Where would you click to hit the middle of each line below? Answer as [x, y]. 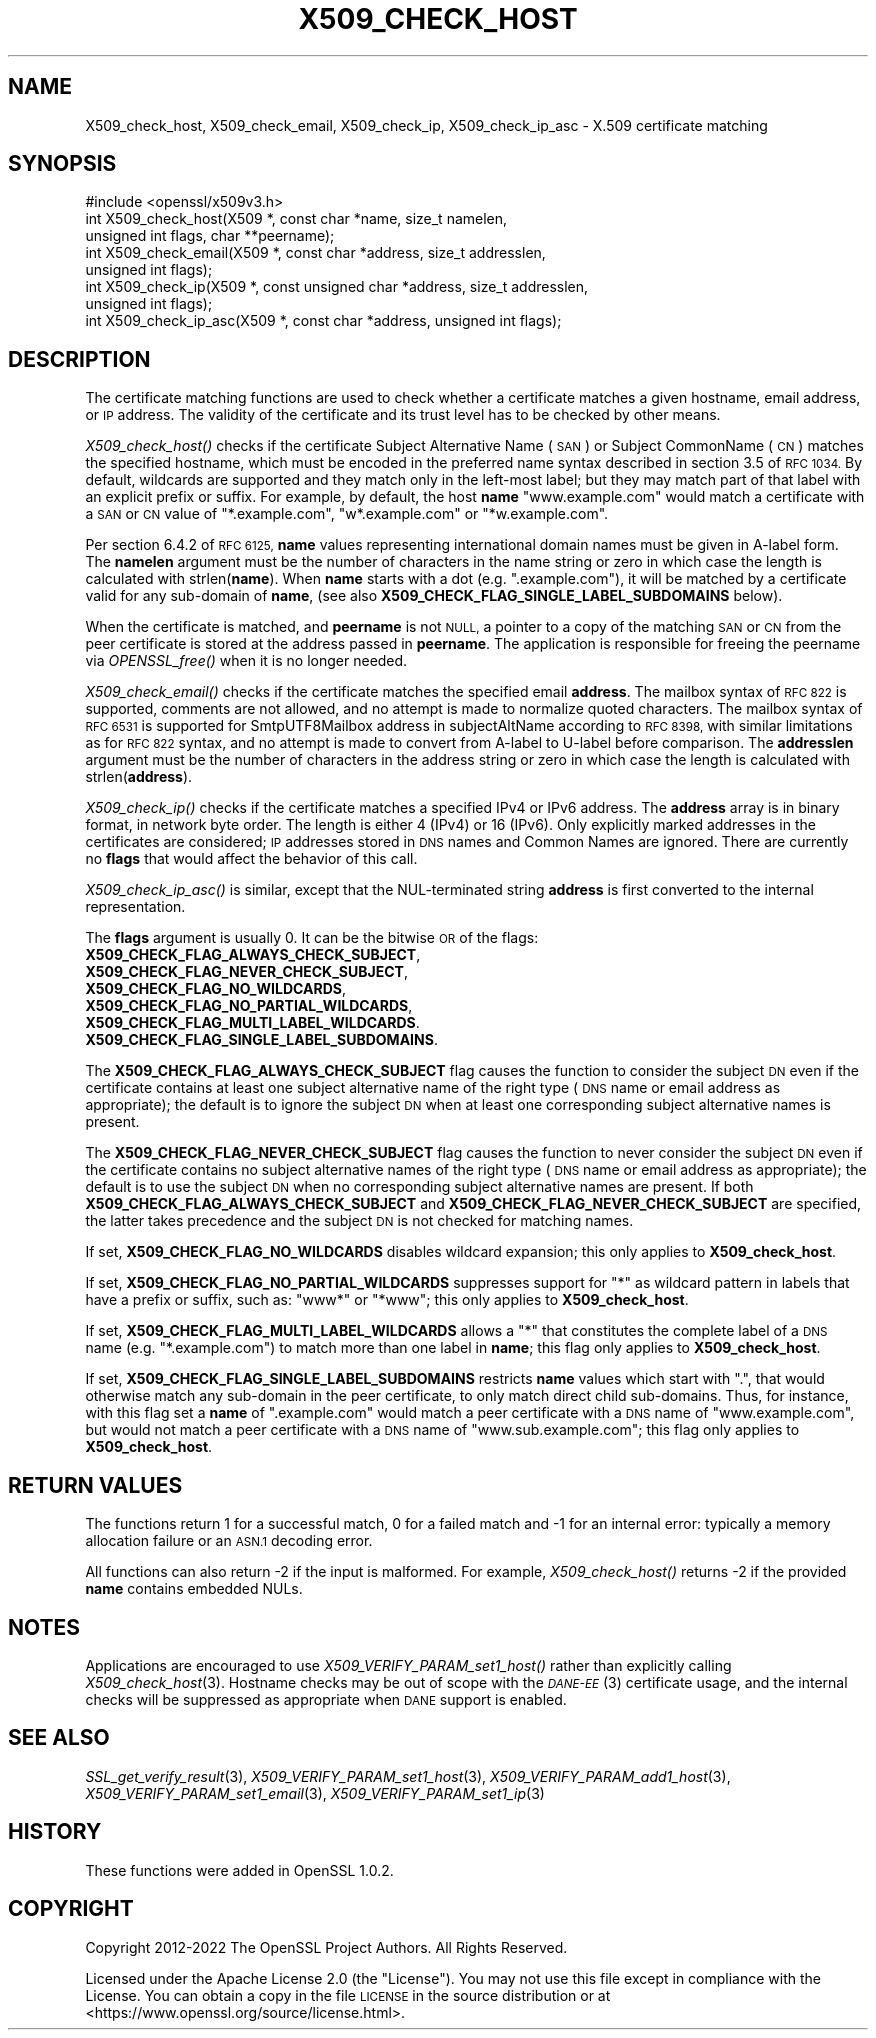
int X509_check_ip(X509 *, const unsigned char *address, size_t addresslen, [337, 287]
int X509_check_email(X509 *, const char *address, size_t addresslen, [315, 253]
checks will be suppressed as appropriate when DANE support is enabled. [326, 1699]
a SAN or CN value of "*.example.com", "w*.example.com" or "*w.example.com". [347, 514]
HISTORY [55, 1832]
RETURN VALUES [95, 1485]
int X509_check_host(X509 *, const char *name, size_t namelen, [296, 219]
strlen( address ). [139, 777]
